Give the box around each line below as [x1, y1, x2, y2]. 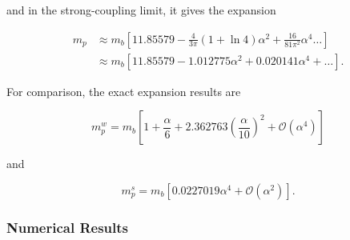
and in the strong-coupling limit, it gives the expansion [6, 2, 276, 18]
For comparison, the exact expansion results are [6, 82, 241, 99]
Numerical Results [6, 217, 129, 237]
